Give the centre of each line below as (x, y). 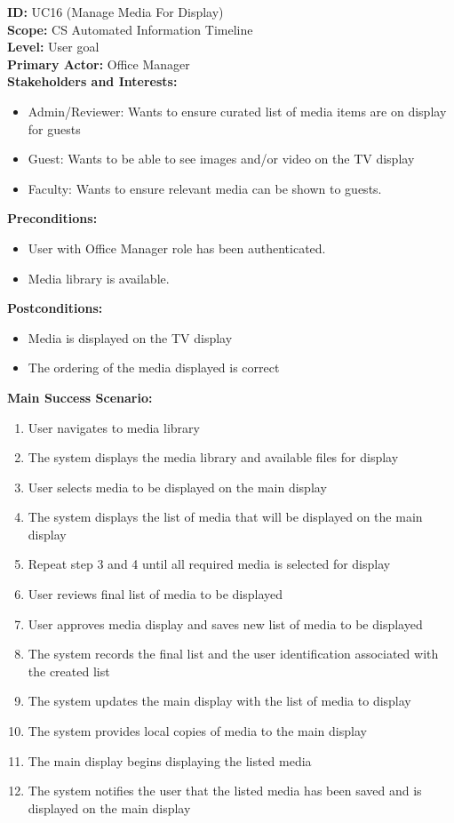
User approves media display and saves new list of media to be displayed (225, 623)
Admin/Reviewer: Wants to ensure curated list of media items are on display (237, 111)
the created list (69, 671)
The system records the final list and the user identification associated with (233, 654)
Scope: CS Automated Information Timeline (130, 29)
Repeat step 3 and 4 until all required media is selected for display (209, 564)
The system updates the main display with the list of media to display (219, 701)
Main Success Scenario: (80, 397)
